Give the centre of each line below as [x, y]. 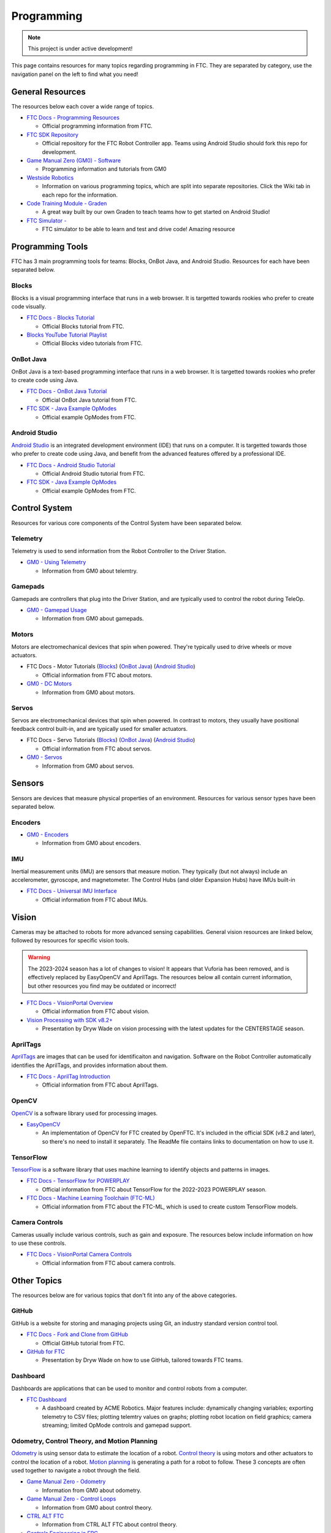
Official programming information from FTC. [97, 126]
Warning [39, 957]
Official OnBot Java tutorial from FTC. [89, 400]
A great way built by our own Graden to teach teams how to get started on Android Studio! [156, 212]
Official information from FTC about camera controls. [109, 1263]
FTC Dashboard [47, 1399]
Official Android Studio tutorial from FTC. [93, 473]
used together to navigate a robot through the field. [76, 1470]
